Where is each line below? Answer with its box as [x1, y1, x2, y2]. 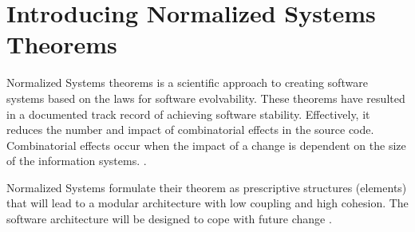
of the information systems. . [6, 152, 147, 169]
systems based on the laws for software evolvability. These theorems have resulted [6, 89, 405, 106]
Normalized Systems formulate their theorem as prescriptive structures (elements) [6, 179, 407, 195]
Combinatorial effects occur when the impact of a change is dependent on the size [6, 136, 406, 153]
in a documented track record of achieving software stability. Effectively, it [6, 105, 370, 122]
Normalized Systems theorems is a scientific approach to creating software [6, 74, 368, 91]
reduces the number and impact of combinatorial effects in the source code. [6, 121, 374, 138]
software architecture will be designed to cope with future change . [6, 210, 332, 227]
